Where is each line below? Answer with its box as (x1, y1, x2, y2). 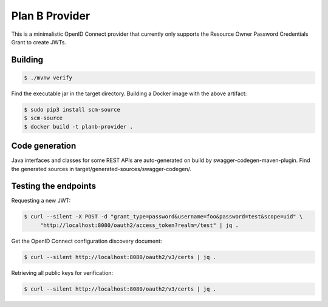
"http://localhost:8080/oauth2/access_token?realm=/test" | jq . (39, 221, 239, 229)
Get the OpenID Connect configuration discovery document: (11, 237, 162, 245)
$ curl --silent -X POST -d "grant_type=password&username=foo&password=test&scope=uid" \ (24, 213, 303, 220)
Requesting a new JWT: (11, 197, 71, 204)
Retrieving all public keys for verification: (11, 269, 114, 276)
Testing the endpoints (11, 181, 97, 191)
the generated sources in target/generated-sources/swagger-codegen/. (11, 165, 191, 172)
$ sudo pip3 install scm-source (24, 106, 121, 113)
